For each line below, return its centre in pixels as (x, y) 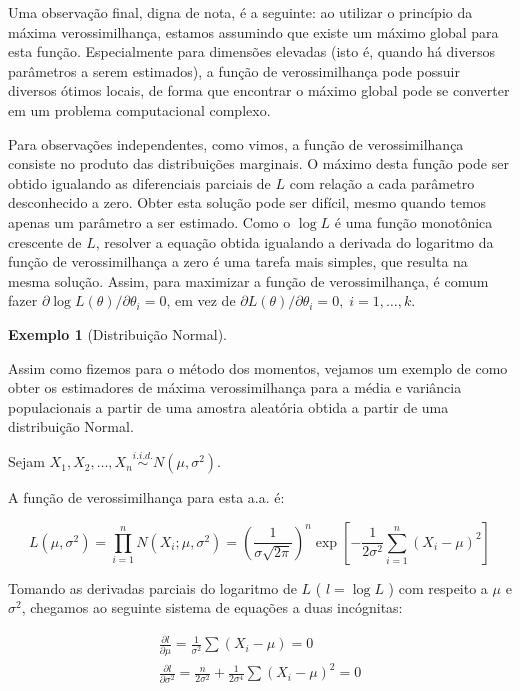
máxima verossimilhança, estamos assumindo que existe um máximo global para (253, 31)
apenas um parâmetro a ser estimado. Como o (149, 221)
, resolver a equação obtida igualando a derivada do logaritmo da (294, 241)
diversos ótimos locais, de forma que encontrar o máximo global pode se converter (259, 90)
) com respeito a (438, 587)
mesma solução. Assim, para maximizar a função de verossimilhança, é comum (248, 280)
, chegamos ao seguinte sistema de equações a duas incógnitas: (212, 607)
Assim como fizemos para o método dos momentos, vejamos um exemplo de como (258, 367)
